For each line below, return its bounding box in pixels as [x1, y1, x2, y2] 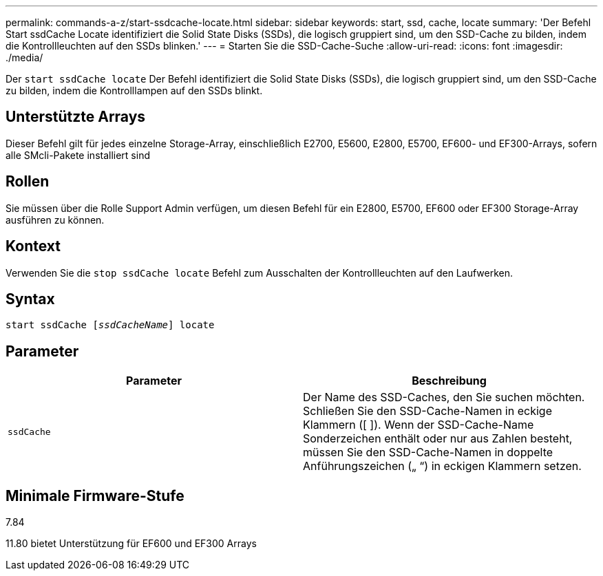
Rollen [6, 173, 50, 191]
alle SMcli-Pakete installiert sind [6, 149, 150, 161]
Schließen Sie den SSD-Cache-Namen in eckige [303, 404, 552, 418]
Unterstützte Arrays [6, 108, 146, 126]
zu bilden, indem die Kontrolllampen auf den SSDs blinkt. [6, 85, 263, 96]
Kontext [6, 237, 61, 255]
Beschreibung [412, 374, 487, 388]
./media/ [6, 52, 43, 63]
